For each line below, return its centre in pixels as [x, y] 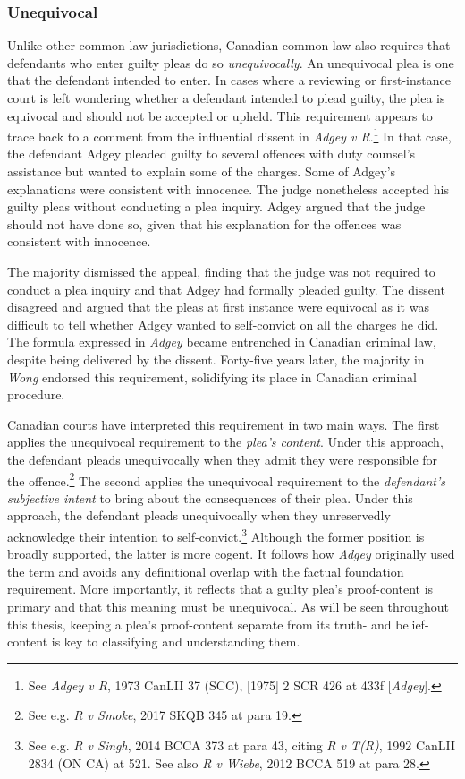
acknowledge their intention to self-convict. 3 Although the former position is [216, 535]
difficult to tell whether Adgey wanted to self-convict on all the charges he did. [223, 324]
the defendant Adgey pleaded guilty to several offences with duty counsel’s [211, 154]
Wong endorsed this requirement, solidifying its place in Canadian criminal [212, 377]
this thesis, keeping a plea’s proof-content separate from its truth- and [199, 624]
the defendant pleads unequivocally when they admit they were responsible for [223, 459]
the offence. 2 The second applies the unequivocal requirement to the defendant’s [227, 479]
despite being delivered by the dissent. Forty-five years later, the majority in [216, 359]
